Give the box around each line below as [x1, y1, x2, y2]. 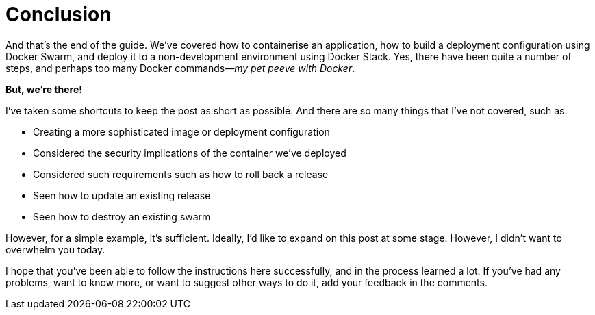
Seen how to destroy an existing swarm [33, 210, 211, 223]
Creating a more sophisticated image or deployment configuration [33, 125, 330, 138]
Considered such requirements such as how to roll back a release [33, 168, 329, 180]
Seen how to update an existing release [33, 189, 211, 201]
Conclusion [5, 3, 112, 26]
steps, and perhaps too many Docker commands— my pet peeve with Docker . [5, 62, 355, 74]
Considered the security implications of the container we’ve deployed [33, 147, 346, 159]
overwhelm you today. [5, 243, 105, 255]
